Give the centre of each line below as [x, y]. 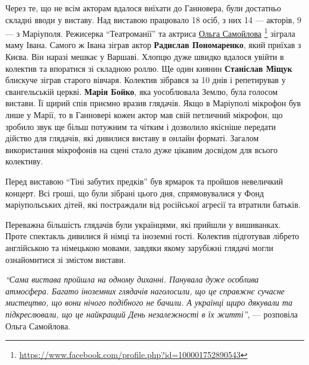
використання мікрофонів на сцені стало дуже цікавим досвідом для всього [141, 149]
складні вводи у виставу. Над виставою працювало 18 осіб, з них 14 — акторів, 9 [153, 19]
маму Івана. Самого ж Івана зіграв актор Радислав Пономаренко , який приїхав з [153, 45]
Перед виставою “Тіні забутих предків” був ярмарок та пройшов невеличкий [144, 181]
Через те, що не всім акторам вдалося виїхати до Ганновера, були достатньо [143, 8]
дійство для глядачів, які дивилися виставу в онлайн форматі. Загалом [132, 138]
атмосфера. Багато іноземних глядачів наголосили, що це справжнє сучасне [145, 291]
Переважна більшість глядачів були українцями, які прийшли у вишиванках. [143, 224]
